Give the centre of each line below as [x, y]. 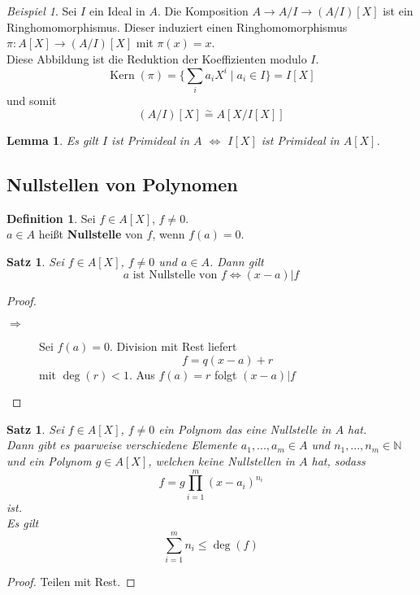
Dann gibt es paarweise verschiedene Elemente [122, 445]
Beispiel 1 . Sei [42, 11]
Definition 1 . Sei [51, 218]
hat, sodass [338, 460]
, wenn [169, 234]
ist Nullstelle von [175, 276]
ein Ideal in [117, 11]
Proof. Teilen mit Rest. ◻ [71, 581]
